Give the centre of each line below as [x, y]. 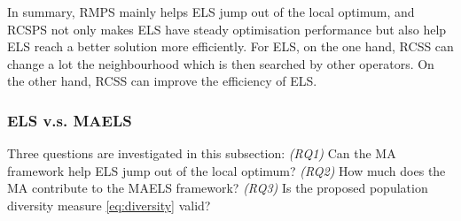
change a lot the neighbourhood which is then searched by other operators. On [221, 63]
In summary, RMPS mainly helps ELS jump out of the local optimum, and [211, 11]
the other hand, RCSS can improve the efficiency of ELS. [162, 81]
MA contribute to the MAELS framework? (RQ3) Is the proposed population [218, 188]
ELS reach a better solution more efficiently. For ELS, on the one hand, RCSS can [230, 46]
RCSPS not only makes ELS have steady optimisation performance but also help [227, 29]
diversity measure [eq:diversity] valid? [109, 205]
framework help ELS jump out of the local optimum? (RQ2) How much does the [227, 170]
